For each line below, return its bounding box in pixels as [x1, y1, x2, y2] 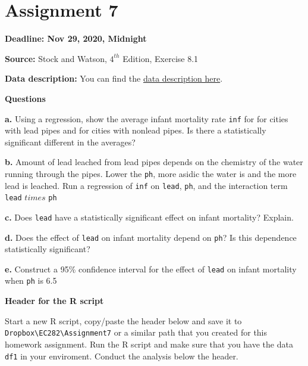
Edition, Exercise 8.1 [122, 52, 199, 64]
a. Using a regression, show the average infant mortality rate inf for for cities [5, 112, 288, 125]
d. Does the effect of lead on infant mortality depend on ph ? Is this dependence [5, 231, 297, 243]
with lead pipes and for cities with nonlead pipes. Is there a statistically [5, 124, 266, 137]
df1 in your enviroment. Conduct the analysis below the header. [5, 349, 238, 362]
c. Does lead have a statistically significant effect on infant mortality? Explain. [5, 210, 294, 223]
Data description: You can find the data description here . [5, 72, 223, 85]
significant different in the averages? [5, 135, 136, 148]
